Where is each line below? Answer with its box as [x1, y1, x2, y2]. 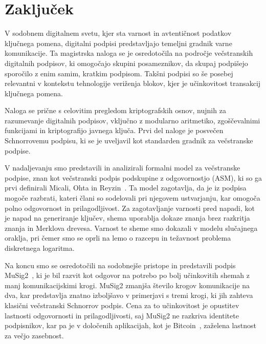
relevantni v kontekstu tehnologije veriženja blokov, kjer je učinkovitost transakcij [5, 78, 261, 89]
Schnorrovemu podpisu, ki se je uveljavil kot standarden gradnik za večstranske [5, 135, 253, 146]
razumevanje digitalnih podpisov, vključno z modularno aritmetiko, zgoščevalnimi [5, 115, 260, 125]
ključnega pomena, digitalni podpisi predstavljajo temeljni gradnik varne [5, 37, 232, 48]
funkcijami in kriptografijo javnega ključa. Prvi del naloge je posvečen [5, 125, 224, 136]
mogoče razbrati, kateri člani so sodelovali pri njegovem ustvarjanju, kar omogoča [5, 192, 260, 203]
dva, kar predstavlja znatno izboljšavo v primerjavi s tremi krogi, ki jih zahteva [5, 290, 253, 300]
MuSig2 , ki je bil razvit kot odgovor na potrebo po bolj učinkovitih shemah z [5, 270, 250, 281]
